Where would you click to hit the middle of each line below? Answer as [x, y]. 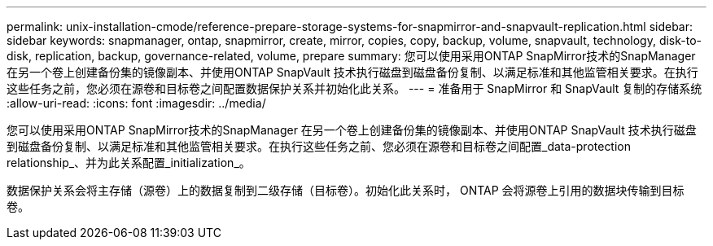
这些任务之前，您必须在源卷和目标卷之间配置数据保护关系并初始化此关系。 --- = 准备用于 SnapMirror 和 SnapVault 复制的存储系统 [354, 88]
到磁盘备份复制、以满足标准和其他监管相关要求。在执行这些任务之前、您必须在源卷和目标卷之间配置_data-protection [319, 146]
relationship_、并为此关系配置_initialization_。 [129, 163]
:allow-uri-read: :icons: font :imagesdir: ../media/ [136, 103]
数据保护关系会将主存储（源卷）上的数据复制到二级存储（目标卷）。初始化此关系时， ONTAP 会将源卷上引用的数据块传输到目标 [346, 190]
